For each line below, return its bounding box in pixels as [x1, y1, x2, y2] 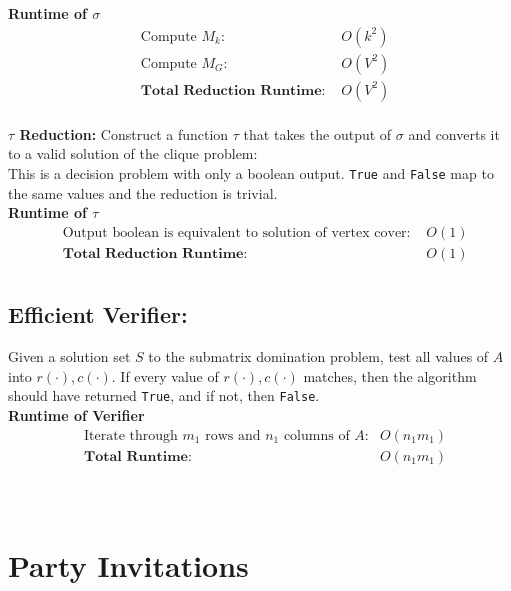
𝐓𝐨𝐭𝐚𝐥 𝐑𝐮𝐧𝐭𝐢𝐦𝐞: [84, 449, 192, 464]
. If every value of [111, 365, 219, 386]
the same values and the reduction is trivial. [8, 182, 278, 203]
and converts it [408, 123, 500, 144]
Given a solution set [8, 346, 131, 367]
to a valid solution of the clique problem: [8, 143, 258, 164]
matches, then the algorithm [303, 365, 477, 386]
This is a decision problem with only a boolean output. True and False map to [8, 162, 494, 183]
